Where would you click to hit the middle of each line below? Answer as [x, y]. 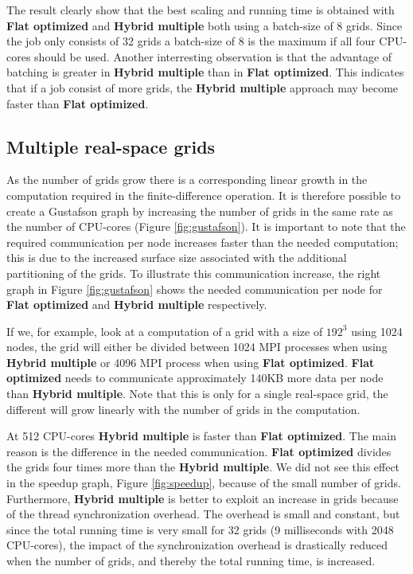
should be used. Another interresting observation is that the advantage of [213, 56]
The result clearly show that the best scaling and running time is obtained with [201, 10]
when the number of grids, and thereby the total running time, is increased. [191, 561]
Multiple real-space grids [111, 146]
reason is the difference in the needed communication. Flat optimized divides [199, 451]
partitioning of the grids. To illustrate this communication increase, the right [194, 273]
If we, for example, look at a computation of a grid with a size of [165, 331]
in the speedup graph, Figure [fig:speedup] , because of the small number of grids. [204, 483]
